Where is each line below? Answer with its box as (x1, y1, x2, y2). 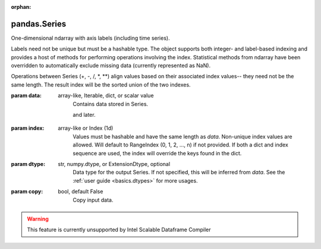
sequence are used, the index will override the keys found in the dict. (73, 149, 242, 157)
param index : (11, 124, 45, 132)
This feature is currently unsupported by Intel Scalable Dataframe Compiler (27, 226, 211, 234)
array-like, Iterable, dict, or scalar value (58, 92, 154, 99)
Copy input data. (73, 196, 114, 203)
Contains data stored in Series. (73, 100, 149, 107)
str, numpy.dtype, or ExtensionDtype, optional (58, 160, 171, 167)
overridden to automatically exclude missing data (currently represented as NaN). (11, 62, 211, 69)
